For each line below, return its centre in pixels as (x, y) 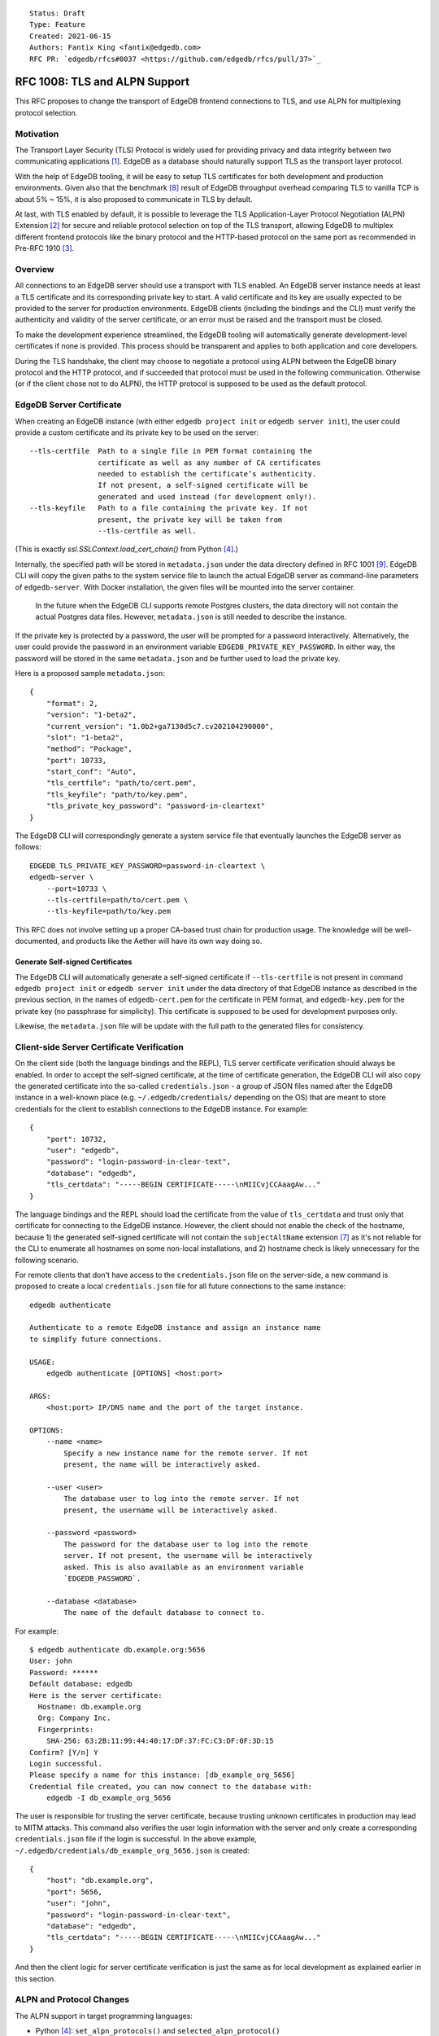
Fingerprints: (66, 1729)
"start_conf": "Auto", (91, 772)
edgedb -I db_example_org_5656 (109, 1798)
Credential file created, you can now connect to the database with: (171, 1786)
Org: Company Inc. (74, 1718)
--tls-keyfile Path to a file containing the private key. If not (169, 508)
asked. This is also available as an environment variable (184, 1567)
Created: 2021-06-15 (70, 36)
